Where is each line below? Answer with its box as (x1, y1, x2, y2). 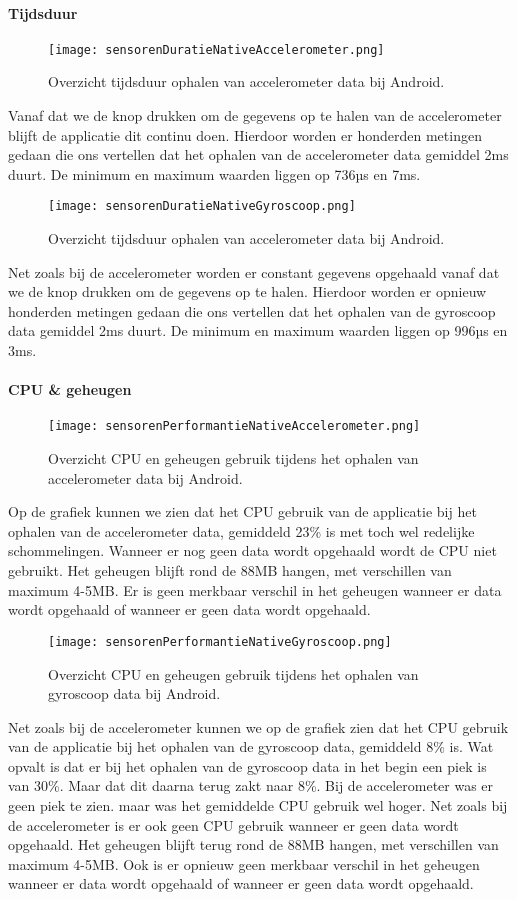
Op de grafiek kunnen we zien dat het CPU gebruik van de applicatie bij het (8, 501, 477, 522)
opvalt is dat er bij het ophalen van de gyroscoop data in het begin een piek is (8, 755, 487, 776)
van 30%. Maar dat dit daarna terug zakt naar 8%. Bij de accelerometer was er (8, 775, 494, 796)
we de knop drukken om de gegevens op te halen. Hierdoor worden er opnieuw (8, 281, 487, 302)
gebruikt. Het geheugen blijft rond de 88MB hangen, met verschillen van (8, 560, 452, 581)
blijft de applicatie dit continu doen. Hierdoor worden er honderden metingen (8, 124, 482, 145)
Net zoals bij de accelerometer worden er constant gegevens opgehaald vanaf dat (8, 261, 500, 282)
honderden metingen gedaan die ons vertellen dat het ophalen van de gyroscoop (8, 300, 496, 321)
